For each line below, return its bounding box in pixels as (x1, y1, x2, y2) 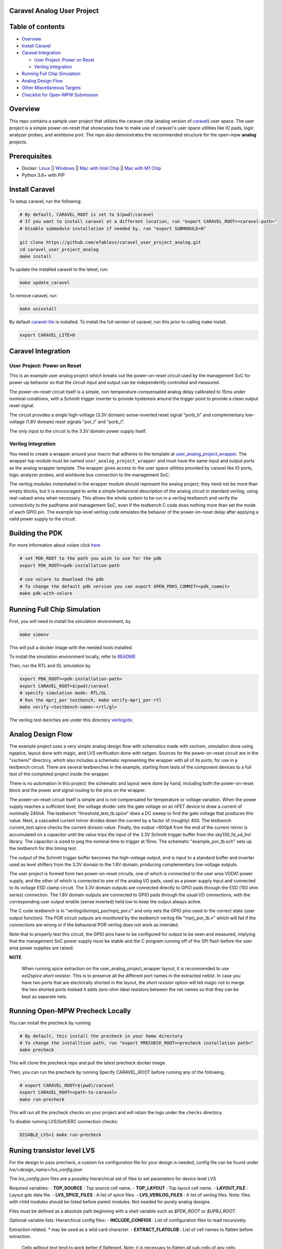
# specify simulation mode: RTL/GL (19, 690, 107, 696)
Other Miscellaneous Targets (21, 85, 81, 91)
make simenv (19, 631, 49, 637)
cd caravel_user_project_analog (19, 246, 99, 252)
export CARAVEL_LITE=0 (19, 332, 75, 338)
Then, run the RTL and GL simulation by (9, 662, 91, 669)
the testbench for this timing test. (9, 845, 77, 851)
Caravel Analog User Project (9, 6, 99, 15)
